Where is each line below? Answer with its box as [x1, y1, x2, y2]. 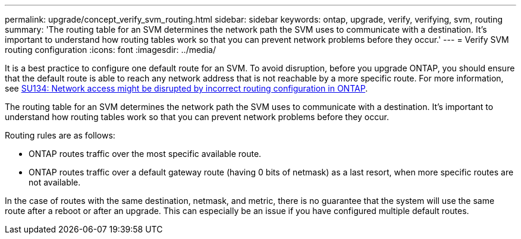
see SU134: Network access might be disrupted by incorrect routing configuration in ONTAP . [5, 83, 368, 93]
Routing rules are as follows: [5, 130, 115, 140]
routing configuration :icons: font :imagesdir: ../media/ [5, 45, 216, 55]
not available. [29, 177, 81, 187]
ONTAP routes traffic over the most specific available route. [29, 149, 262, 159]
